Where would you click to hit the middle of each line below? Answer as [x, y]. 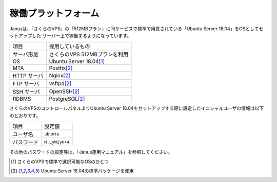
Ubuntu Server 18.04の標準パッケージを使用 [87, 171]
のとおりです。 [25, 116]
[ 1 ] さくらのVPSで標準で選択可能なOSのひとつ [60, 162]
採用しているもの [70, 47]
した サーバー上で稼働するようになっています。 [82, 35]
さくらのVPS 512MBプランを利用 [89, 55]
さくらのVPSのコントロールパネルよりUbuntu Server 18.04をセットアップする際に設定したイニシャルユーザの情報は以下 [137, 108]
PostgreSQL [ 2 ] [67, 99]
